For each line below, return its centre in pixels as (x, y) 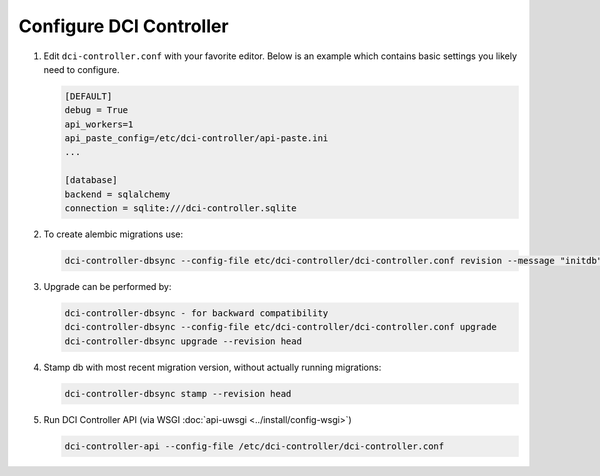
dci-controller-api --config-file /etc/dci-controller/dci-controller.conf (254, 446)
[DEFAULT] (88, 96)
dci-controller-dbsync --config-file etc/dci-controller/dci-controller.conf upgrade (280, 327)
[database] (91, 180)
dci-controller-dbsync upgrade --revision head (183, 341)
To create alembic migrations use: (113, 234)
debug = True (96, 110)
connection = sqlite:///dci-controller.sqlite (180, 208)
